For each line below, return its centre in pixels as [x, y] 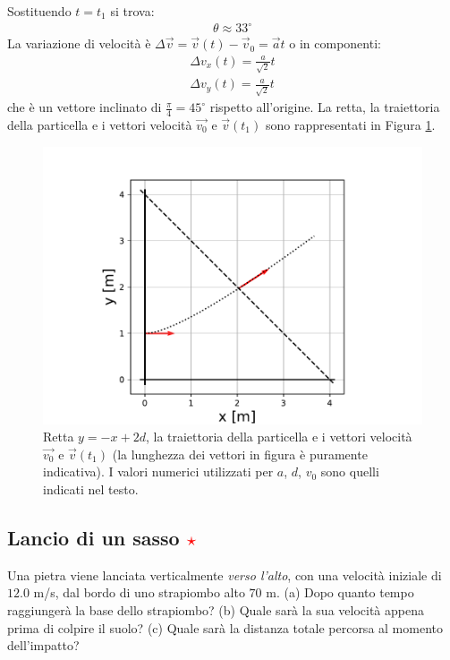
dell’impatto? [43, 645]
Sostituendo [39, 11]
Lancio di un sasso [93, 538]
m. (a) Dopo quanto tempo [340, 592]
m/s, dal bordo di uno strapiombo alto [139, 592]
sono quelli [350, 471]
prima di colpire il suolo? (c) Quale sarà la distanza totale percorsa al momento [225, 627]
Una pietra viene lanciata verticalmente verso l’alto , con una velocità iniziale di [225, 574]
